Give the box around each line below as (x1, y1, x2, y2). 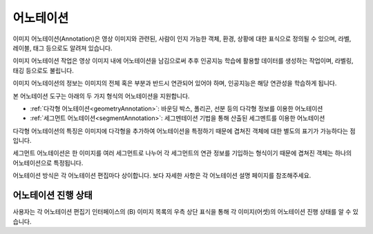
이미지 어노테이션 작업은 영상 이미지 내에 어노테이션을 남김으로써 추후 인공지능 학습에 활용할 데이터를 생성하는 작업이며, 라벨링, (12, 57, 354, 65)
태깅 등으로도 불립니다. (12, 66, 74, 75)
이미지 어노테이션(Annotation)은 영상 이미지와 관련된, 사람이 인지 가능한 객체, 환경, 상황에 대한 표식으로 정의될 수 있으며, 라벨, (12, 35, 352, 43)
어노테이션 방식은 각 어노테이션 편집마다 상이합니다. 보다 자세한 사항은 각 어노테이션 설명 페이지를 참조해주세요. (12, 171, 312, 179)
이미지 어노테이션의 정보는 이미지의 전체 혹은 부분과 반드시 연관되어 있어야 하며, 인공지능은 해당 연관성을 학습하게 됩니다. (12, 79, 337, 88)
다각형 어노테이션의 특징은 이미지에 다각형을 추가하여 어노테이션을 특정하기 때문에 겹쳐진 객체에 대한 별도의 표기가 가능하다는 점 (12, 126, 356, 135)
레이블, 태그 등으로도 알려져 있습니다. (12, 43, 113, 52)
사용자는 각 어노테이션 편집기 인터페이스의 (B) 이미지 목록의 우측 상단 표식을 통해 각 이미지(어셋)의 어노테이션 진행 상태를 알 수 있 (12, 208, 358, 216)
